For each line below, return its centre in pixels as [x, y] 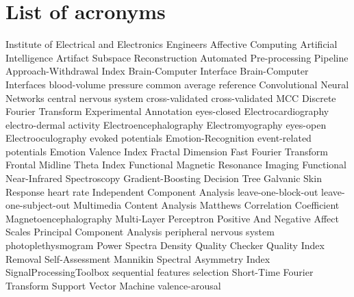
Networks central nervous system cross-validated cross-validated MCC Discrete [171, 98]
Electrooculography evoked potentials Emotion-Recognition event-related [159, 138]
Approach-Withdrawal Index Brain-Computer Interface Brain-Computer [157, 71]
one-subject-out [38, 205]
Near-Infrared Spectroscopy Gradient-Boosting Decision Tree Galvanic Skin [164, 178]
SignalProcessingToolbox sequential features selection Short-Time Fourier [160, 272]
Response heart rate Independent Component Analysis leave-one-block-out [162, 191]
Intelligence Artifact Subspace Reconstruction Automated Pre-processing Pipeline [177, 57]
